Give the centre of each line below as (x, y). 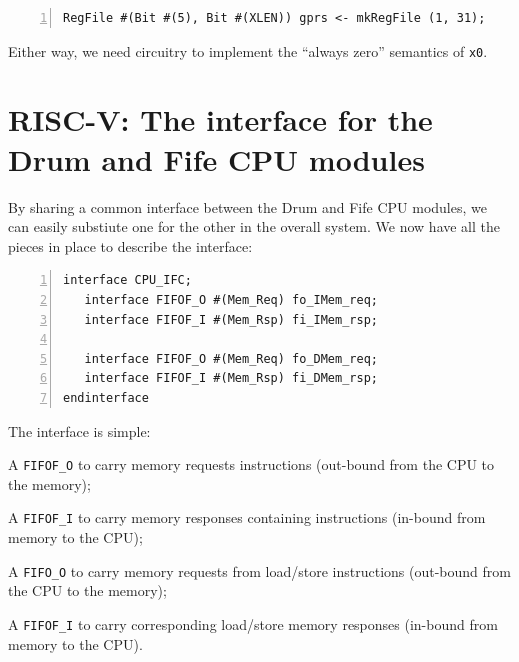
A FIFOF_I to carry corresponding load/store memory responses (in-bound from (253, 623)
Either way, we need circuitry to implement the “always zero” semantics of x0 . (248, 50)
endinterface (106, 397)
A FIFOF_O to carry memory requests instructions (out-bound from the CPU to (251, 464)
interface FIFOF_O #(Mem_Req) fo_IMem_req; (231, 299)
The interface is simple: (79, 430)
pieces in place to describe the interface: (130, 245)
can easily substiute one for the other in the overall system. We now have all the (254, 226)
